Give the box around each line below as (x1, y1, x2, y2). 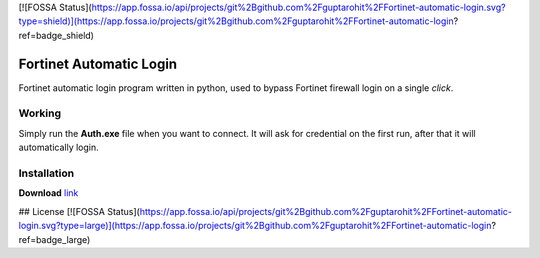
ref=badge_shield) (18, 29, 95, 41)
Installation (18, 166, 75, 180)
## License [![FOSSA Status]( (18, 205, 140, 217)
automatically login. (18, 141, 99, 154)
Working (18, 106, 62, 120)
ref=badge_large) (18, 233, 91, 245)
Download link (18, 187, 79, 199)
